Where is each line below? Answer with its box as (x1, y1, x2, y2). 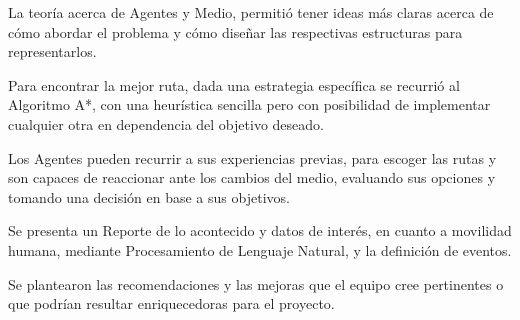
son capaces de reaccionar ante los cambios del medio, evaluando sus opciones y (8, 167, 496, 188)
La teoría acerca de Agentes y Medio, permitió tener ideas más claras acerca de (8, 2, 494, 22)
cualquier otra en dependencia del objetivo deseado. (8, 113, 324, 134)
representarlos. (8, 41, 97, 62)
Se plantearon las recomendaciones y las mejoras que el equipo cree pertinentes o (8, 273, 504, 294)
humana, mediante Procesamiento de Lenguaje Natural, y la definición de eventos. (8, 239, 512, 260)
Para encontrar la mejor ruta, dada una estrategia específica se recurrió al (8, 74, 460, 95)
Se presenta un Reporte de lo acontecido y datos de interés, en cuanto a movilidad (8, 220, 512, 241)
